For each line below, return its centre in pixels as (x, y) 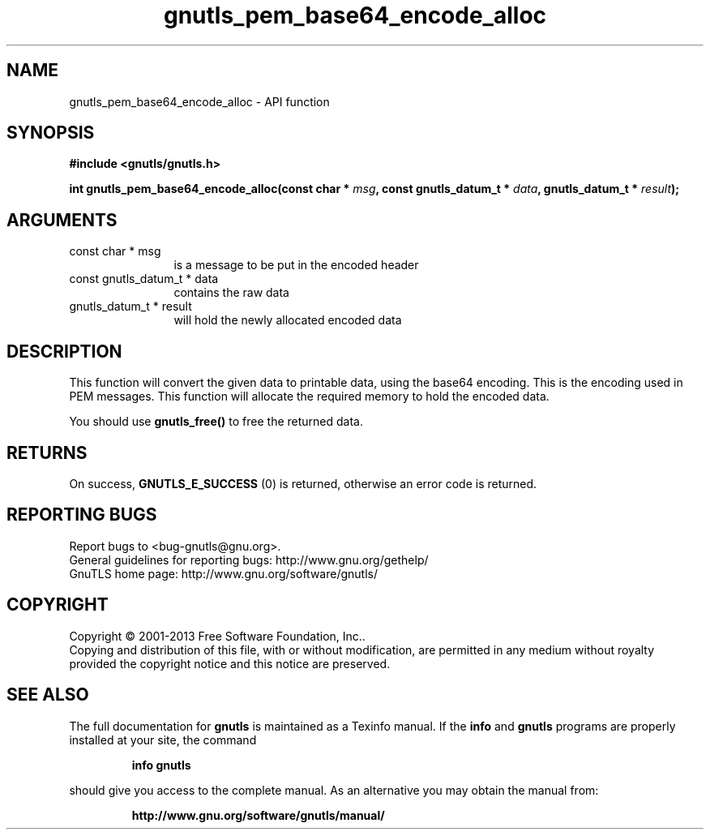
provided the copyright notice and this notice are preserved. (230, 663)
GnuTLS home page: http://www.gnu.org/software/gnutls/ (223, 573)
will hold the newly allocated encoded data (288, 320)
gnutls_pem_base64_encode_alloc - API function (199, 101)
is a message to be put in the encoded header (296, 265)
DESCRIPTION (64, 351)
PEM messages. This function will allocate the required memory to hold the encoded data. (309, 397)
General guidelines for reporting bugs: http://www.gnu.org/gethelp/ (249, 559)
